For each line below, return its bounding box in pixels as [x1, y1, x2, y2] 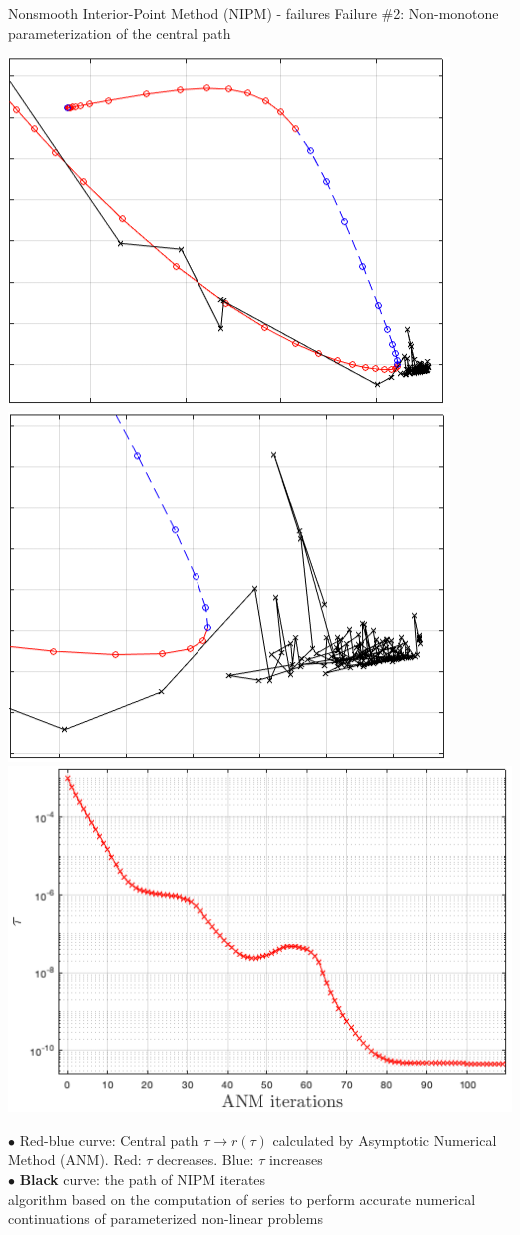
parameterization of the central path [8, 22, 231, 43]
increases [268, 1149, 323, 1170]
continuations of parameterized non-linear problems [8, 1208, 323, 1229]
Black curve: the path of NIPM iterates [19, 1169, 266, 1190]
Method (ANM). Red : [8, 1149, 142, 1170]
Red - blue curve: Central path [19, 1129, 199, 1150]
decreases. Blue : [157, 1149, 254, 1170]
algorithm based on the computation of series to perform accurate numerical [8, 1188, 476, 1209]
